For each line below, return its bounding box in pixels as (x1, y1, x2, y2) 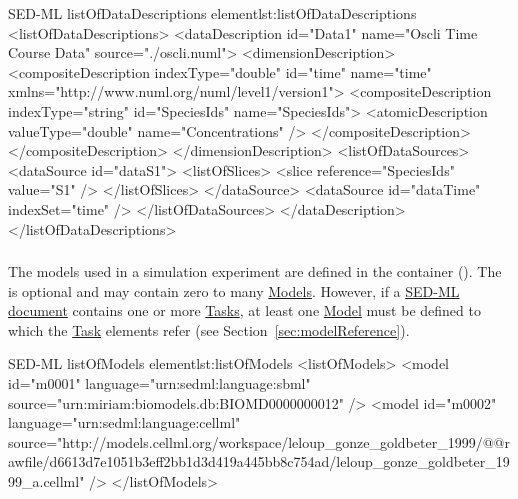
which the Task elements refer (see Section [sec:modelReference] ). (8, 319, 410, 340)
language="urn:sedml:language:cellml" (8, 412, 241, 433)
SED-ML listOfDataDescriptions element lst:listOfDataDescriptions (8, 3, 417, 23)
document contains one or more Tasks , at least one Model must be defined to (8, 300, 481, 321)
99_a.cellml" (8, 470, 85, 491)
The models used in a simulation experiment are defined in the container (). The (8, 261, 502, 282)
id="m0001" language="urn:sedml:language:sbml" (8, 373, 311, 394)
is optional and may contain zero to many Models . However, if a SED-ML (8, 280, 460, 301)
